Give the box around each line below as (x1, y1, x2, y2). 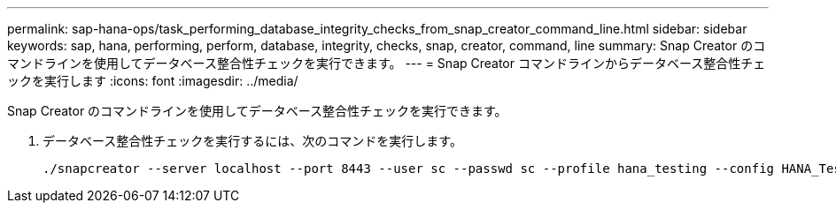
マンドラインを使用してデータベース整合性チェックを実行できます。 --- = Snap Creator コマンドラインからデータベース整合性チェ (7, 56, 766, 71)
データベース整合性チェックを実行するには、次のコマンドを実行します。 (43, 133, 462, 148)
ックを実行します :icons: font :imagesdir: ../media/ (7, 73, 298, 88)
